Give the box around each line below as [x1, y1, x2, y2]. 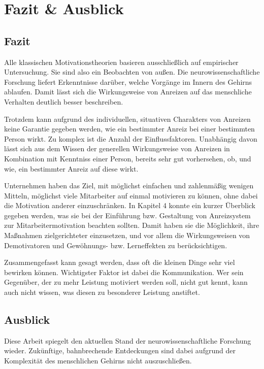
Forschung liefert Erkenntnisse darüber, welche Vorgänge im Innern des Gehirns [4, 76, 252, 87]
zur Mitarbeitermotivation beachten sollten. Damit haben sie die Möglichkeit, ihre [4, 220, 259, 230]
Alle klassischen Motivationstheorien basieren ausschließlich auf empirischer [4, 56, 239, 67]
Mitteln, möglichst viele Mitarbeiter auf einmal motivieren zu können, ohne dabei [4, 190, 258, 200]
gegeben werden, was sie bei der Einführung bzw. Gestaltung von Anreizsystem [4, 210, 251, 220]
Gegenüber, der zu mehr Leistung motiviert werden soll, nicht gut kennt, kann [4, 277, 248, 287]
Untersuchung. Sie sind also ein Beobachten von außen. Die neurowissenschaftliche [4, 66, 260, 77]
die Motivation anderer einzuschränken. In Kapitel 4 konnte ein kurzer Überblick [4, 200, 256, 211]
